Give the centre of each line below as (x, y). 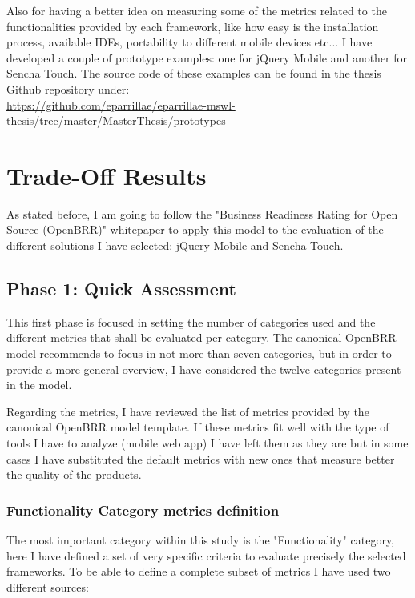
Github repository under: (68, 88)
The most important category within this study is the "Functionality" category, (201, 540)
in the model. (39, 385)
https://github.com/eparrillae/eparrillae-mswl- (121, 104)
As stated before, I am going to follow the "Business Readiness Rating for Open (202, 213)
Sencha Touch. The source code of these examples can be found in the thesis (194, 73)
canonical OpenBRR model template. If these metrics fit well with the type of (198, 427)
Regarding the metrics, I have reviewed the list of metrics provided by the (188, 411)
